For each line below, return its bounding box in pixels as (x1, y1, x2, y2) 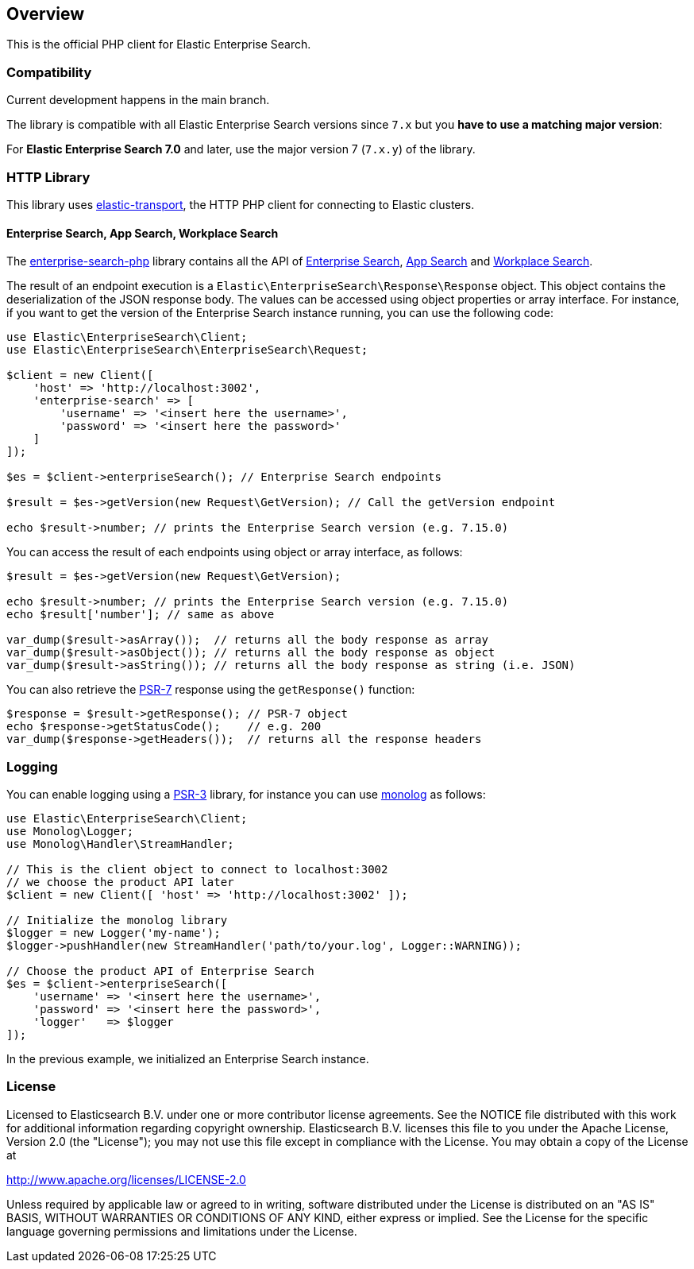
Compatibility (6, 64, 92, 80)
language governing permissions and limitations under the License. (6, 1224, 357, 1238)
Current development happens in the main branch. (6, 93, 270, 107)
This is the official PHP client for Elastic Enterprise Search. (6, 37, 311, 52)
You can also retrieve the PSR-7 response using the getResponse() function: (6, 683, 415, 697)
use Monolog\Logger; (6, 824, 134, 838)
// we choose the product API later (6, 875, 234, 888)
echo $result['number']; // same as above (6, 608, 275, 621)
